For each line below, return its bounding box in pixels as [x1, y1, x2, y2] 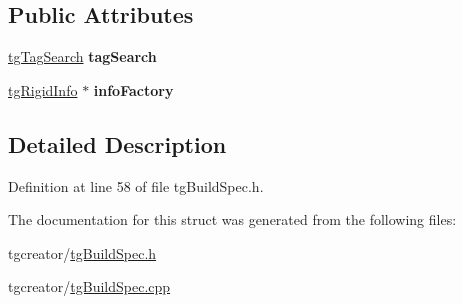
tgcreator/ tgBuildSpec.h [8, 242, 157, 263]
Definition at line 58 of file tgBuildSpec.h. [8, 175, 264, 196]
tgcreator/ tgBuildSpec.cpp [8, 276, 171, 297]
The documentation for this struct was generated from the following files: [8, 209, 457, 230]
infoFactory [93, 79, 174, 100]
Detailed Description [8, 128, 227, 159]
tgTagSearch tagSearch [8, 46, 157, 67]
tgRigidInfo [8, 79, 78, 100]
